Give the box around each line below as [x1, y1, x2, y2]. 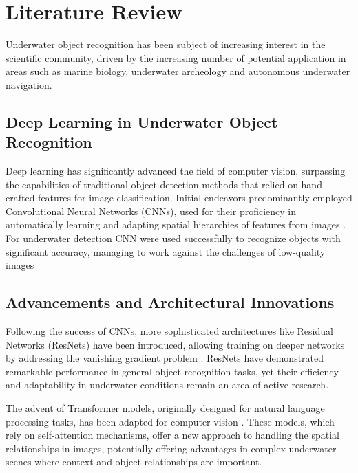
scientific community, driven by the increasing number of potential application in [6, 50, 346, 65]
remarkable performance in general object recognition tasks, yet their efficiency [6, 364, 339, 378]
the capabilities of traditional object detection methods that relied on [6, 177, 298, 191]
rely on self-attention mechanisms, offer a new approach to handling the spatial [6, 428, 339, 442]
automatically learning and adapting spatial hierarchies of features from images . [6, 217, 346, 232]
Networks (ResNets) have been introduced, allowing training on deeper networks [6, 337, 345, 351]
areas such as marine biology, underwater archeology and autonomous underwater [6, 64, 350, 78]
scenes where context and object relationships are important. [6, 454, 262, 469]
